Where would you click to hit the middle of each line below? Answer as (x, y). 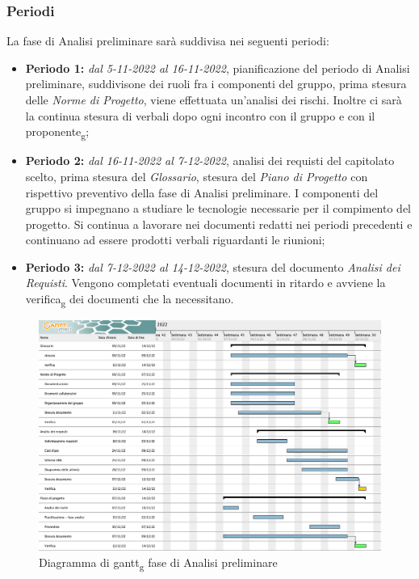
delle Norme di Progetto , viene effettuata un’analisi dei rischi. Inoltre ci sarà (214, 99)
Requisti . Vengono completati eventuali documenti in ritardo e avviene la (205, 283)
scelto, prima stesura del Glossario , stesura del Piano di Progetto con (197, 176)
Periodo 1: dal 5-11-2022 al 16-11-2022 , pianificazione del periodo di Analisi (218, 68)
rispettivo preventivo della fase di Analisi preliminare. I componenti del (202, 192)
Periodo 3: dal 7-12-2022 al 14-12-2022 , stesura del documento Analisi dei (213, 266)
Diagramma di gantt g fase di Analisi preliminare (158, 563)
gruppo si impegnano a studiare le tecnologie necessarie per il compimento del (218, 208)
